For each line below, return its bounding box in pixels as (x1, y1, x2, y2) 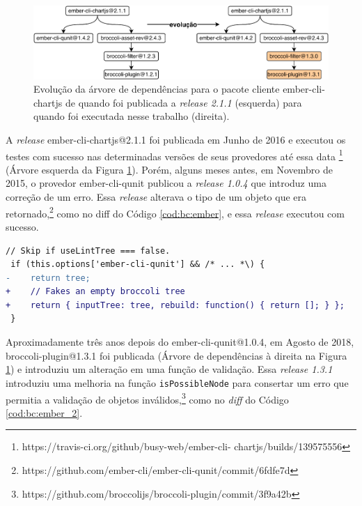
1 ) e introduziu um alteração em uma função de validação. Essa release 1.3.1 (6, 362, 333, 376)
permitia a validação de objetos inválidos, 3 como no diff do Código (6, 390, 289, 406)
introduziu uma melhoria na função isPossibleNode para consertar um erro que (6, 375, 349, 390)
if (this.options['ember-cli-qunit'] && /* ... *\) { (10, 259, 265, 270)
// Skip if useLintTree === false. (6, 245, 171, 256)
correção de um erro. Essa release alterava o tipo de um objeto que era (6, 190, 307, 204)
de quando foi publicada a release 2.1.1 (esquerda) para (65, 95, 302, 109)
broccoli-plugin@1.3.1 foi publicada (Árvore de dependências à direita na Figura (6, 348, 347, 362)
